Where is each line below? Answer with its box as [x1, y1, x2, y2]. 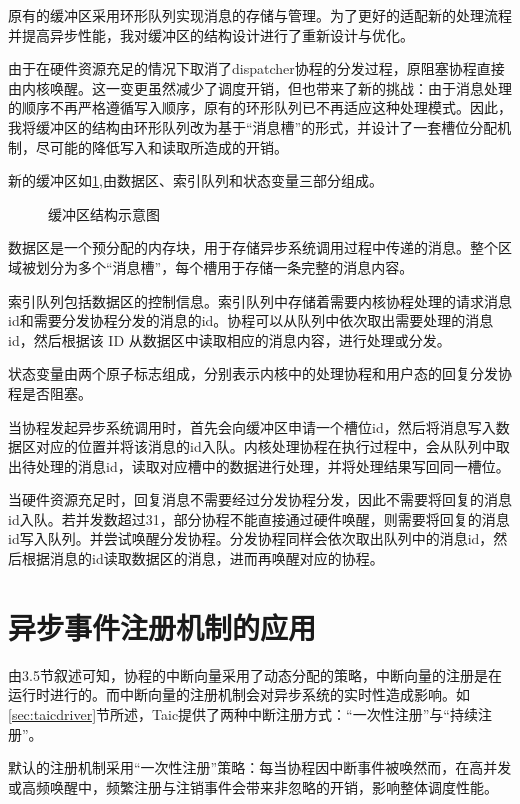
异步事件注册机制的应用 [8, 606, 317, 647]
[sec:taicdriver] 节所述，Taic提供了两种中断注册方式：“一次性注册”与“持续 [8, 703, 478, 724]
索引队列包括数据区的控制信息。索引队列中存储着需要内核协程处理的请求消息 [8, 290, 512, 311]
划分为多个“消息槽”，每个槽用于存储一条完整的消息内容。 [35, 256, 414, 277]
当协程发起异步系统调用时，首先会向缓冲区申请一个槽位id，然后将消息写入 [8, 416, 496, 437]
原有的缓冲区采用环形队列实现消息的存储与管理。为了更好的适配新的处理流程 [8, 5, 512, 25]
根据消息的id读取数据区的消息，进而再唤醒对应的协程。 [21, 548, 384, 569]
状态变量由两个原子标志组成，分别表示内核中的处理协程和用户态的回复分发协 [8, 363, 512, 384]
